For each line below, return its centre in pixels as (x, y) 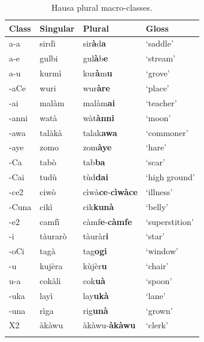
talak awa (100, 132)
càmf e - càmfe (107, 221)
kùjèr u (95, 266)
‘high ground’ (170, 177)
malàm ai (99, 102)
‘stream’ (160, 58)
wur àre (96, 87)
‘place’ (157, 87)
